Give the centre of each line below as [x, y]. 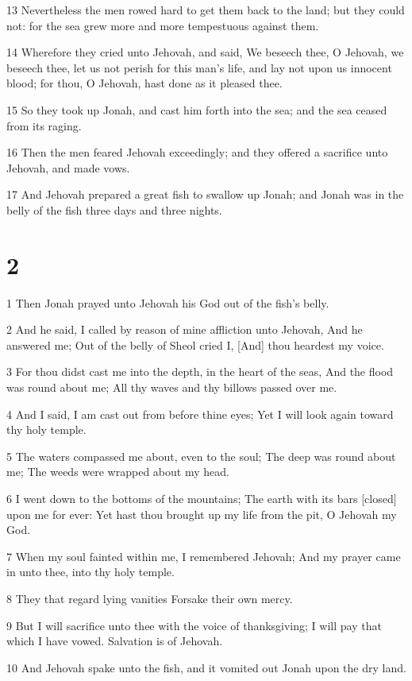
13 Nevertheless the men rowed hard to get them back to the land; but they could [206, 10]
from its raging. [44, 125]
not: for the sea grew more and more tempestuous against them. [163, 25]
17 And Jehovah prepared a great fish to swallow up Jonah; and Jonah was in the [205, 194]
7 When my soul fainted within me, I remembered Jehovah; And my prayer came [204, 556]
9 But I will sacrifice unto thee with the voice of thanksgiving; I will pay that [194, 625]
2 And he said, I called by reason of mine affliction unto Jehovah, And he [185, 329]
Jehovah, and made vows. [68, 167]
